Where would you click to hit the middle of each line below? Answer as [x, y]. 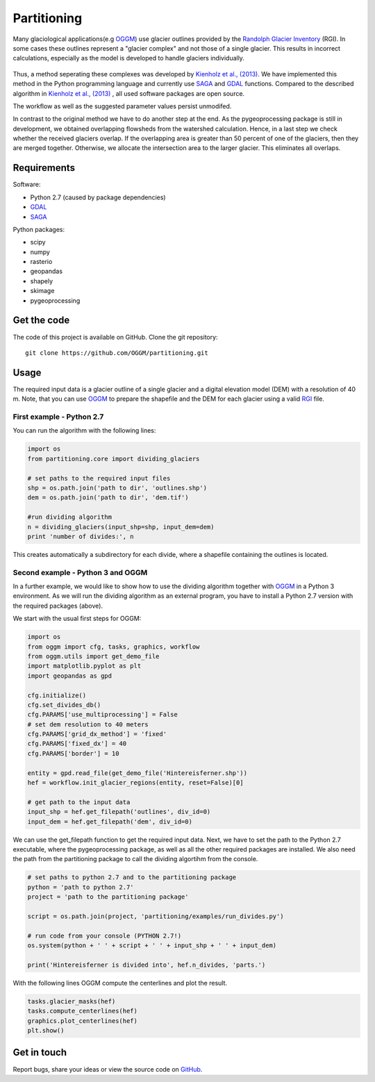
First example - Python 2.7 [58, 417]
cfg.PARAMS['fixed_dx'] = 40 [77, 744]
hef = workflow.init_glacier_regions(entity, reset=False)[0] [135, 783]
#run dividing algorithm [70, 517]
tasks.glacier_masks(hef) [72, 1001]
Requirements [44, 168]
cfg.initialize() [57, 695]
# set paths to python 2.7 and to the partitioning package [132, 877]
